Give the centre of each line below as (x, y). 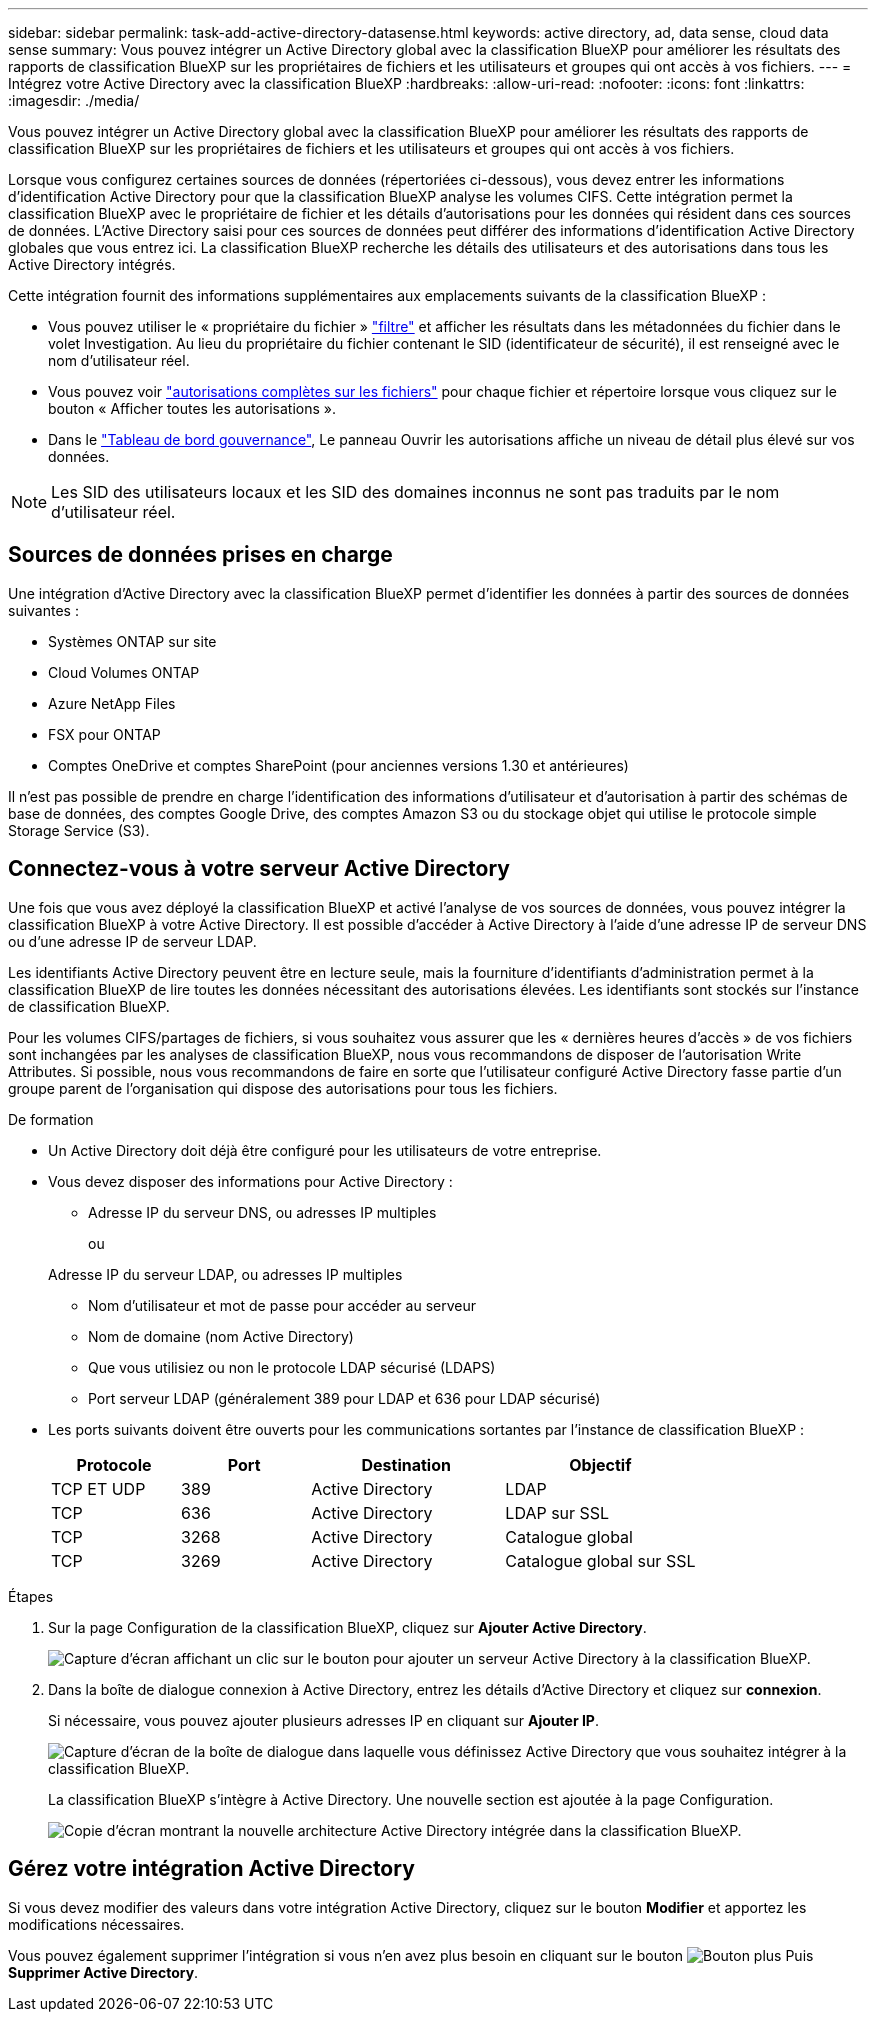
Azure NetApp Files (112, 703)
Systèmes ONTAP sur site (132, 641)
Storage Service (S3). (79, 830)
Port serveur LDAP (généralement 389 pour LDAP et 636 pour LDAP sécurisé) (344, 1398)
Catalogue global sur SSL (600, 1560)
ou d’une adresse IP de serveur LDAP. (132, 941)
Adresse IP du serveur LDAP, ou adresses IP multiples (225, 1274)
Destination (406, 1464)
